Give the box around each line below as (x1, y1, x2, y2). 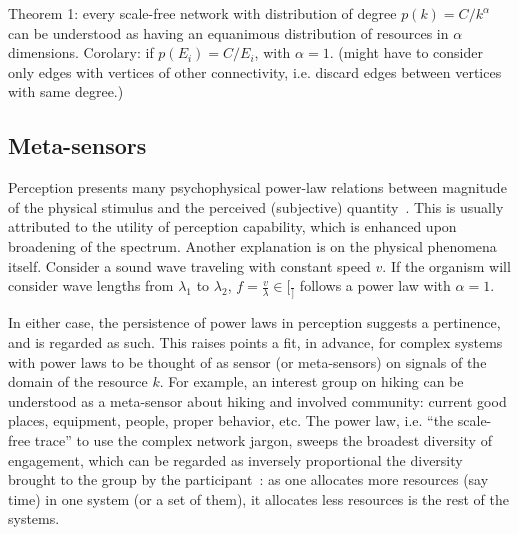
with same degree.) (8, 81, 124, 102)
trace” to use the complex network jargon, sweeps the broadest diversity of (34, 430, 492, 451)
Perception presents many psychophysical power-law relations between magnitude (8, 177, 507, 198)
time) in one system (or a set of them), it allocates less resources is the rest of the (8, 488, 509, 509)
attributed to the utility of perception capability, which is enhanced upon (8, 216, 457, 237)
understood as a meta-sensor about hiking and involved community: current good (8, 390, 507, 411)
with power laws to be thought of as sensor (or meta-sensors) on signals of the (8, 351, 487, 372)
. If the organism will (382, 255, 511, 276)
